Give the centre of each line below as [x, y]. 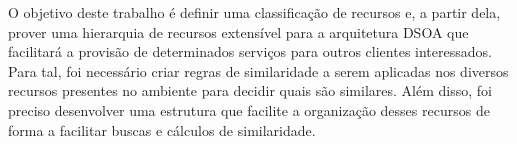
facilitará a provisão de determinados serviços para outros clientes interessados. [250, 51]
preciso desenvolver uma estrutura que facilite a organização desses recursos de [249, 109]
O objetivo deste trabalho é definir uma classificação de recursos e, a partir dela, [254, 12]
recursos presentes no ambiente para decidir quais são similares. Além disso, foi [250, 90]
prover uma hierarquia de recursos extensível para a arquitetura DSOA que [238, 31]
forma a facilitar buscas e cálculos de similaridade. [162, 129]
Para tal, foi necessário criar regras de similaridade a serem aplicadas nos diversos [258, 70]
